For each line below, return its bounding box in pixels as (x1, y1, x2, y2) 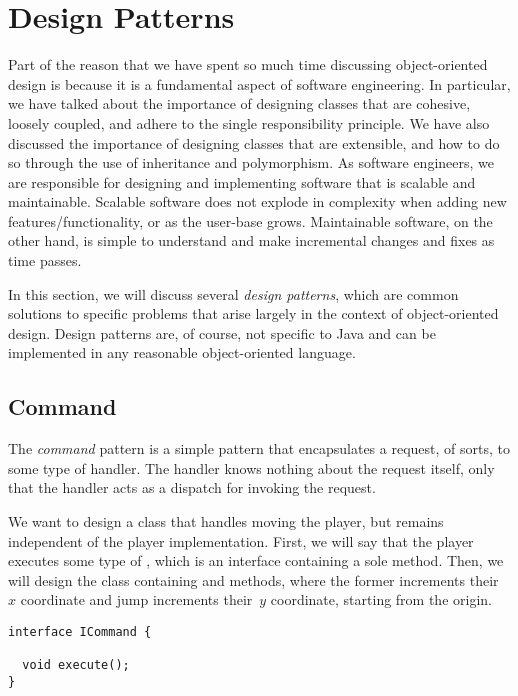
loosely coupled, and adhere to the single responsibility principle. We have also (8, 112, 490, 133)
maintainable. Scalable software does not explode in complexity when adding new (8, 191, 507, 212)
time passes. (8, 250, 82, 271)
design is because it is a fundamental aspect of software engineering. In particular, (8, 73, 511, 94)
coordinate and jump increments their (20, 589, 253, 610)
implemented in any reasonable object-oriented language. (8, 342, 356, 363)
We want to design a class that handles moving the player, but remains (8, 511, 444, 532)
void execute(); (22, 658, 130, 673)
